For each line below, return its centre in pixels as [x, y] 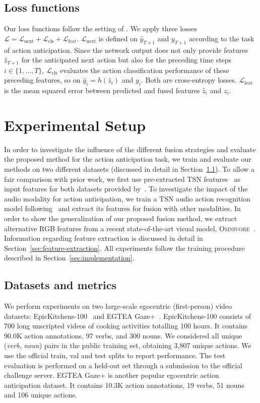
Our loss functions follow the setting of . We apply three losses [101, 28]
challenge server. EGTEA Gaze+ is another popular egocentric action [112, 375]
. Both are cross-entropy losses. [189, 80]
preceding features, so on [42, 80]
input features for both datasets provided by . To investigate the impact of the [126, 189]
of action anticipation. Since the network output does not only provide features [126, 50]
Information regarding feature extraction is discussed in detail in [104, 238]
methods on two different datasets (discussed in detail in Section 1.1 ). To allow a [129, 169]
